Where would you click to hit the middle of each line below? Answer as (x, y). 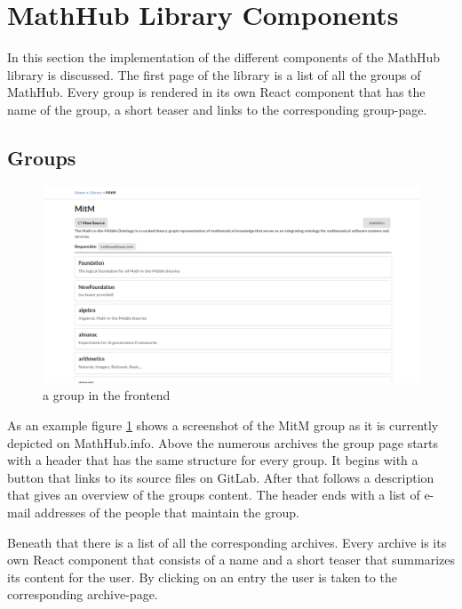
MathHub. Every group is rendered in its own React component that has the (216, 92)
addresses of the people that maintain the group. (167, 512)
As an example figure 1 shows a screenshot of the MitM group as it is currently (223, 425)
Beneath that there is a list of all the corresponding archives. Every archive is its (227, 542)
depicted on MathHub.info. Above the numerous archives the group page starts (223, 442)
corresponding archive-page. (83, 594)
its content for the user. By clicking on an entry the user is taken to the (202, 577)
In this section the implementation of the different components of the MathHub (224, 57)
